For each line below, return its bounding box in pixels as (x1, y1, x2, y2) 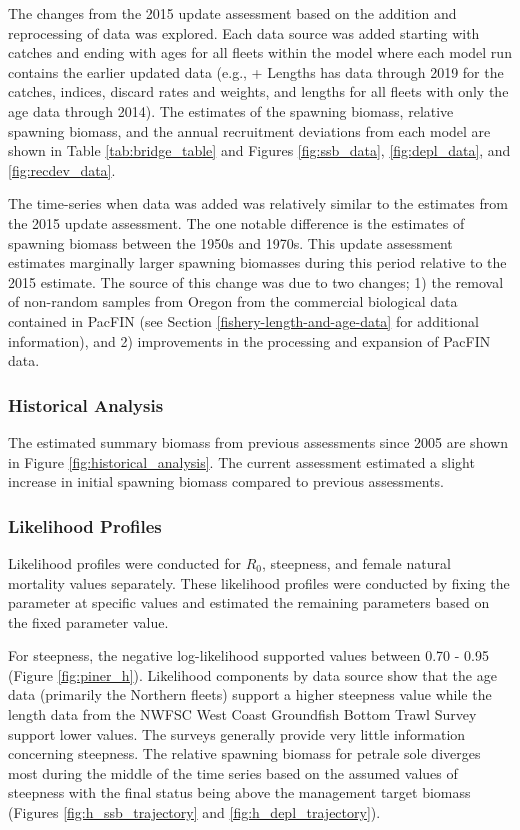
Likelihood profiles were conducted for (8, 552, 241, 573)
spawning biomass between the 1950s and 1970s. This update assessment (8, 232, 453, 253)
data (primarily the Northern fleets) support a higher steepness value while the (8, 684, 492, 705)
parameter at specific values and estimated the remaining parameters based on (8, 592, 490, 613)
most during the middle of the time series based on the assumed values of (8, 762, 458, 783)
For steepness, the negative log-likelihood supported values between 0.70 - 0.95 (8, 645, 489, 666)
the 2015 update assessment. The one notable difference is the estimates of (8, 212, 465, 233)
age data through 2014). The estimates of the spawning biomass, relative (8, 100, 454, 121)
